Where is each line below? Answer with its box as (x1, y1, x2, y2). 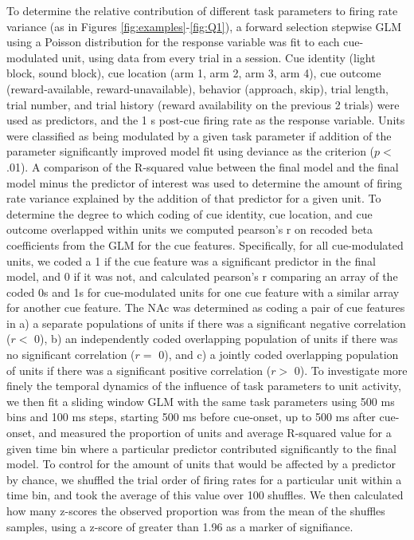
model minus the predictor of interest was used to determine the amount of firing (6, 174, 403, 191)
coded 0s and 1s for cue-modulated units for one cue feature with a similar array (6, 283, 400, 300)
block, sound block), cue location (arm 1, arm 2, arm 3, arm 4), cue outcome (6, 65, 381, 81)
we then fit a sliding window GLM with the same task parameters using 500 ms (6, 392, 395, 409)
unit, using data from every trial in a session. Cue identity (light (61, 49, 376, 65)
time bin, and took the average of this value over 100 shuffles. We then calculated (6, 487, 404, 503)
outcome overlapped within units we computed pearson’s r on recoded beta (6, 221, 373, 238)
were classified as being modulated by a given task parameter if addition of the (6, 127, 392, 144)
